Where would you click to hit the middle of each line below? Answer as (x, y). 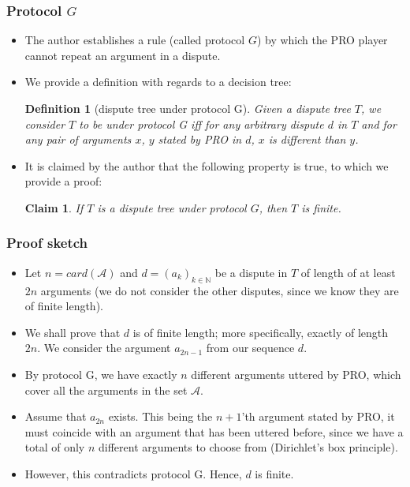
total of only (55, 447)
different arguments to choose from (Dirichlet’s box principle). (248, 447)
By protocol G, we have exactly (101, 374)
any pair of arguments (78, 139)
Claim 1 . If (54, 207)
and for (379, 124)
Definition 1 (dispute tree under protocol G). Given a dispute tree (188, 108)
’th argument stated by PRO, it (318, 416)
